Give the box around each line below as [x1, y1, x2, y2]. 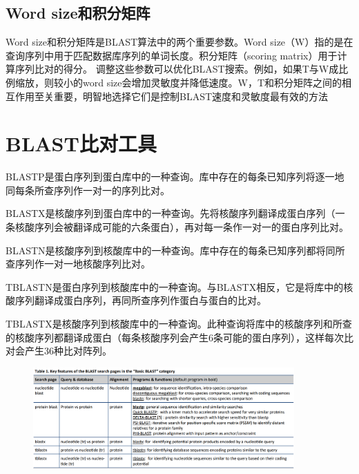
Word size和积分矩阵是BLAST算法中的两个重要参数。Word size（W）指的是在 [6, 35, 353, 49]
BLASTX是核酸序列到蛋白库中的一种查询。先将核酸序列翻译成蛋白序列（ [6, 206, 336, 220]
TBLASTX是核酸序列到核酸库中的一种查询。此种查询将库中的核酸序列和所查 [6, 316, 352, 331]
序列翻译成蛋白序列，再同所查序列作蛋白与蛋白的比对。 [14, 293, 266, 307]
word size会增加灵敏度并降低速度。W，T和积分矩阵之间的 [82, 75, 342, 89]
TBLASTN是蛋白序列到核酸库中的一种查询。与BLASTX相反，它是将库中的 [6, 279, 344, 294]
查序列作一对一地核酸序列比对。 [6, 256, 151, 271]
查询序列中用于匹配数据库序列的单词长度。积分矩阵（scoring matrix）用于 [6, 48, 338, 62]
